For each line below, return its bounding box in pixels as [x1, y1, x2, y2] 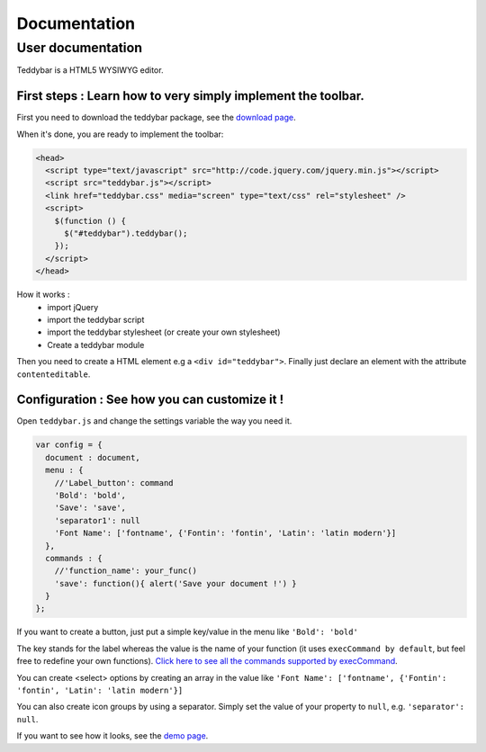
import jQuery [47, 301, 99, 312]
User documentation [16, 40, 143, 56]
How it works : [16, 289, 70, 300]
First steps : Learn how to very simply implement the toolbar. [16, 88, 364, 103]
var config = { [35, 440, 103, 450]
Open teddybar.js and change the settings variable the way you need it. [16, 416, 292, 426]
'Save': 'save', [54, 503, 126, 513]
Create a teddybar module [47, 339, 145, 350]
